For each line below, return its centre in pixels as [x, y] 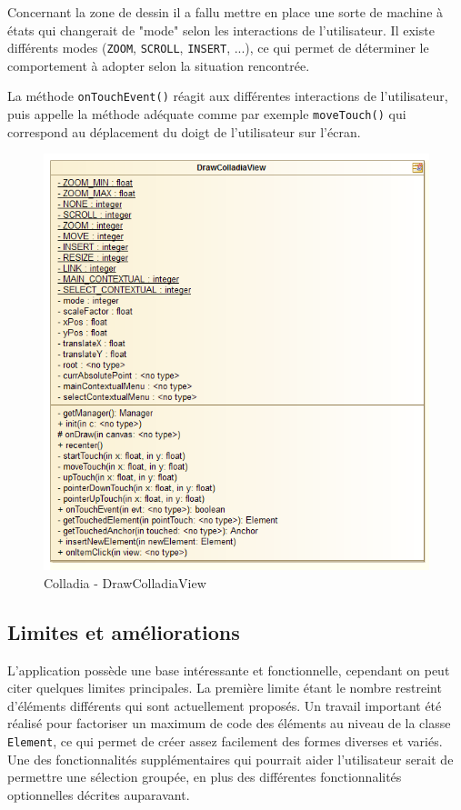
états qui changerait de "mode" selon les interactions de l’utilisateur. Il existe [221, 30]
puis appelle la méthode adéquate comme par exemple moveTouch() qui [207, 114]
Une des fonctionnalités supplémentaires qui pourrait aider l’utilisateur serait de [230, 759]
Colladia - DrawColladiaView [125, 582]
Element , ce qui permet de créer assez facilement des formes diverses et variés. [225, 740]
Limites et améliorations [124, 631]
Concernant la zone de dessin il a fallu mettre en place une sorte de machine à [225, 12]
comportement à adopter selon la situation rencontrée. [159, 65]
